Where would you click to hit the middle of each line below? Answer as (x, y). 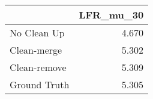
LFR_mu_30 (111, 15)
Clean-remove (38, 67)
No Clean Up (37, 33)
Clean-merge (36, 50)
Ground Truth (40, 84)
